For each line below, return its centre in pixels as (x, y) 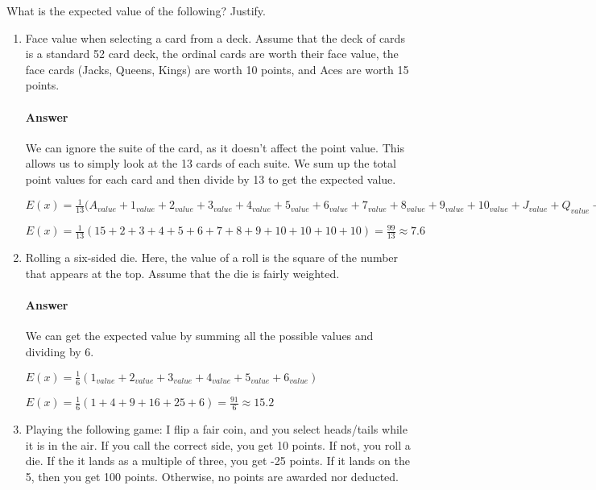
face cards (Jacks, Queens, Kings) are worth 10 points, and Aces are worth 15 (217, 69)
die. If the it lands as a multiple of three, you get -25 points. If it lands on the (217, 461)
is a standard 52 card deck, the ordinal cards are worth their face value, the (212, 54)
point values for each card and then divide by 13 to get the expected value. (211, 179)
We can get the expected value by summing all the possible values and (199, 336)
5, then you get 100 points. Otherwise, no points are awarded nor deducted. (212, 476)
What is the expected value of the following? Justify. (136, 10)
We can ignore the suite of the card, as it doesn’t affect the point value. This (215, 147)
